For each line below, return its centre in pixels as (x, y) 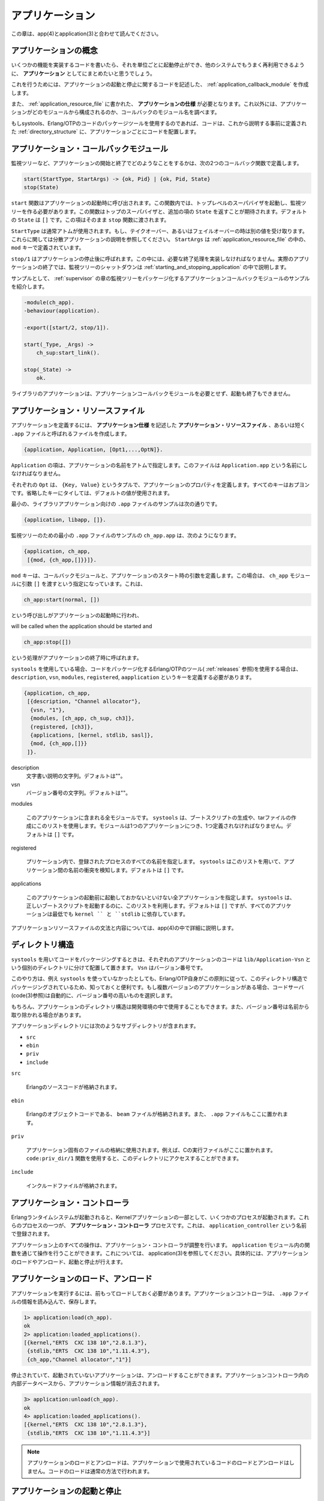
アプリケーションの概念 (55, 51)
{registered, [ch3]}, (62, 727)
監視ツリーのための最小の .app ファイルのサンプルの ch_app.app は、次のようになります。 (125, 536)
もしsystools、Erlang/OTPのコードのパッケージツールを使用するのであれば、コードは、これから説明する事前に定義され (159, 123)
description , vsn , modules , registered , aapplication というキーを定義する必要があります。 (133, 677)
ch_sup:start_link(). (68, 353)
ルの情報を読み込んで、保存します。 (55, 1301)
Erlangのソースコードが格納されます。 (73, 1087)
